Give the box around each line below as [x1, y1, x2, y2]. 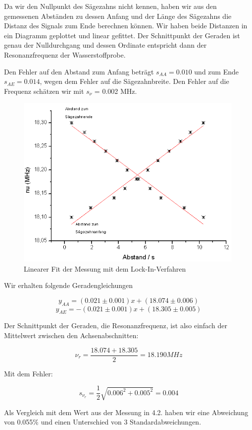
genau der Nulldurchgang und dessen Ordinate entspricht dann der [4, 40, 207, 50]
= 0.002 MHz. [94, 85, 137, 96]
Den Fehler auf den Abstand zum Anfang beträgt [4, 66, 154, 76]
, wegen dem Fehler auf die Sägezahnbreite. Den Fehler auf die [40, 76, 229, 86]
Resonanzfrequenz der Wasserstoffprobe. [4, 49, 126, 60]
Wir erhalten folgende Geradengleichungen [4, 280, 133, 290]
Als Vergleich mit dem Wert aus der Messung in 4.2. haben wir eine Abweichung [4, 407, 249, 417]
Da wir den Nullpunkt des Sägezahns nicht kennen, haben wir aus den [4, 1, 217, 11]
